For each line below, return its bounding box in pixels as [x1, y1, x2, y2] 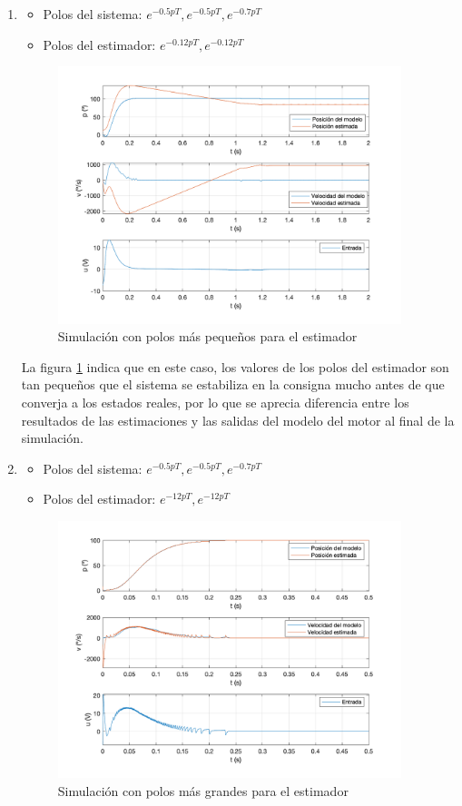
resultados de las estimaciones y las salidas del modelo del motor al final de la [21, 410, 455, 429]
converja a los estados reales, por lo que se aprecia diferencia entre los [21, 393, 409, 412]
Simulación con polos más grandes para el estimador [57, 781, 349, 801]
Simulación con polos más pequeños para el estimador [57, 327, 358, 346]
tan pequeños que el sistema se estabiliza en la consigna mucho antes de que [21, 375, 445, 394]
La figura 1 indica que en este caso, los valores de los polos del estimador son [21, 357, 449, 376]
